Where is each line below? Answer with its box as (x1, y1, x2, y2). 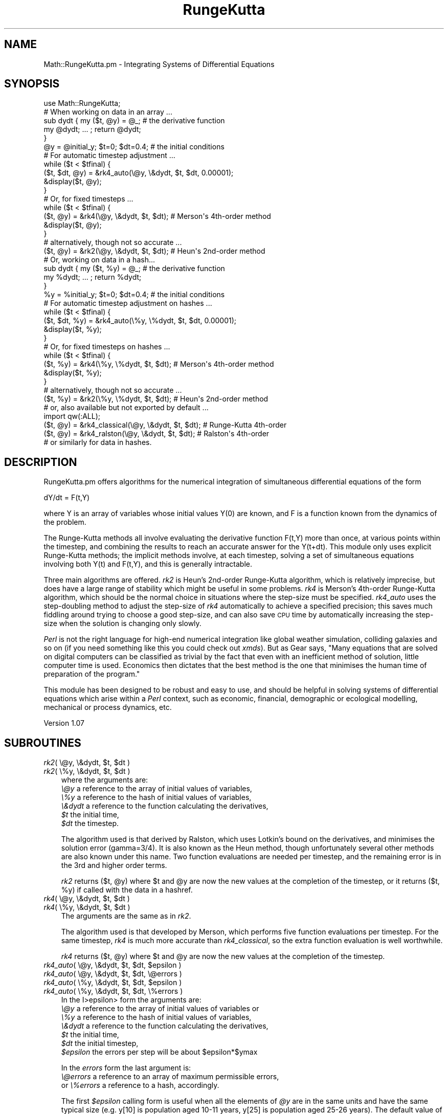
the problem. (43, 518, 86, 527)
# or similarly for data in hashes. (43, 438, 152, 447)
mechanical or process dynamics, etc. (43, 703, 172, 712)
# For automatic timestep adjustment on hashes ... (43, 299, 212, 308)
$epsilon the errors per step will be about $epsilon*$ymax (61, 1048, 258, 1057)
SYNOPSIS (4, 77, 60, 91)
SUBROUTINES (4, 736, 81, 749)
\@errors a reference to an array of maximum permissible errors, (61, 1072, 279, 1081)
